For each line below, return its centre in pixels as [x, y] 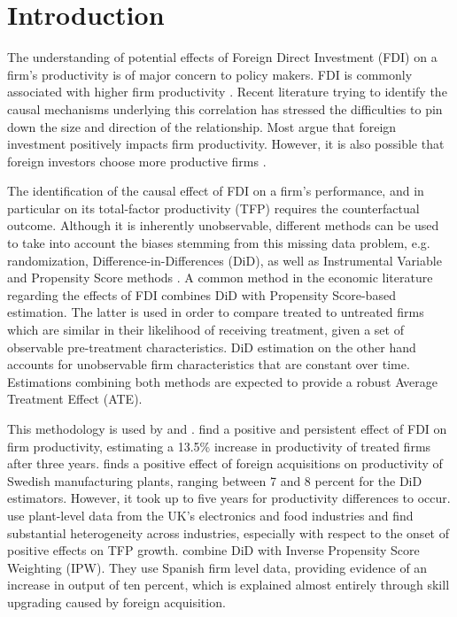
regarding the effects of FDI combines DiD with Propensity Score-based [201, 294]
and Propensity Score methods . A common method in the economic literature [220, 278]
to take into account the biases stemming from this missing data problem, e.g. [219, 243]
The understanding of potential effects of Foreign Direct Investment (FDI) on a [222, 57]
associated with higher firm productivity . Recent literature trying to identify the [227, 92]
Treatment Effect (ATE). [75, 399]
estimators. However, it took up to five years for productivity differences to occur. [229, 498]
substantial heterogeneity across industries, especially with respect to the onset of [228, 532]
